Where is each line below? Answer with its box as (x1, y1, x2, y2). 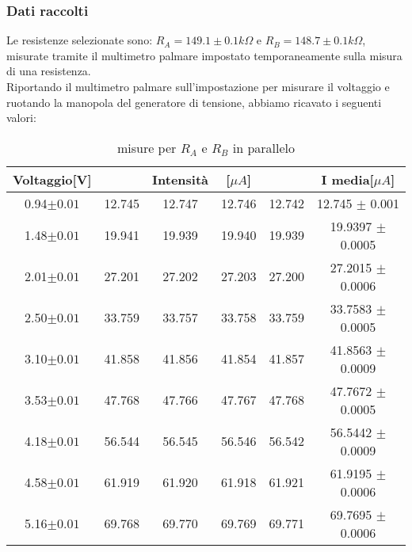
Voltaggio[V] (13, 169, 92, 188)
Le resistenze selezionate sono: (6, 32, 153, 48)
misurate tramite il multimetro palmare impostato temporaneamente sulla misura (6, 47, 402, 63)
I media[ (321, 169, 374, 188)
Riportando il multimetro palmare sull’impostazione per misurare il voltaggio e (6, 78, 390, 94)
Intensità (152, 169, 209, 188)
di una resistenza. (6, 63, 91, 79)
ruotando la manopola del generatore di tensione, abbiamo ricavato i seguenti (6, 93, 382, 110)
